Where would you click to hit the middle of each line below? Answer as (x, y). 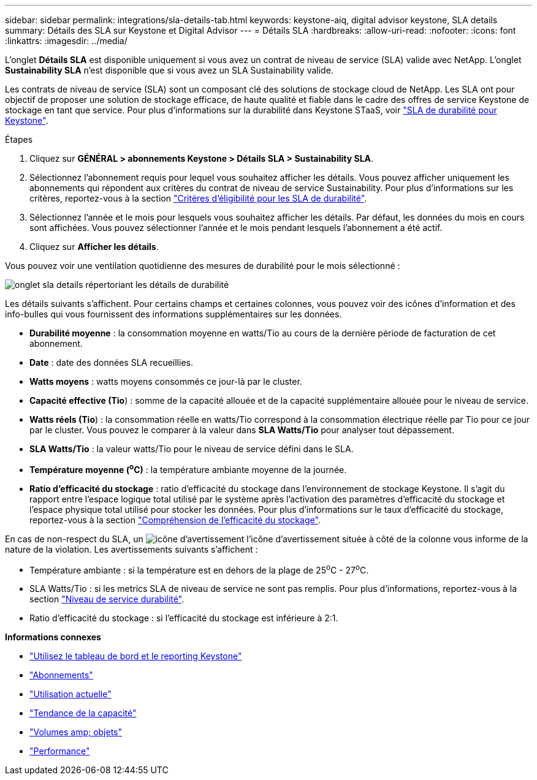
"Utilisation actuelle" (70, 694)
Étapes (19, 139)
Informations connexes (53, 637)
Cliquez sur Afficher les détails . (94, 247)
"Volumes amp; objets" (76, 732)
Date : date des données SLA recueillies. (111, 362)
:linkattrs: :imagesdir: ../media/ (66, 41)
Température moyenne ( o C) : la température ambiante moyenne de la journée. (188, 469)
